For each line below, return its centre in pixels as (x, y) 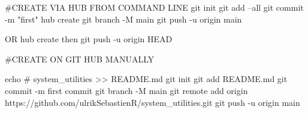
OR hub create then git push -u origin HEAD (89, 39)
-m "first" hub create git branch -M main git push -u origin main (123, 19)
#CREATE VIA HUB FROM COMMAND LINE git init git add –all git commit (154, 7)
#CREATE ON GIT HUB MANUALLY (80, 59)
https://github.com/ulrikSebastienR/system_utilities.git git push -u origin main (153, 102)
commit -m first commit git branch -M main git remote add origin (126, 90)
